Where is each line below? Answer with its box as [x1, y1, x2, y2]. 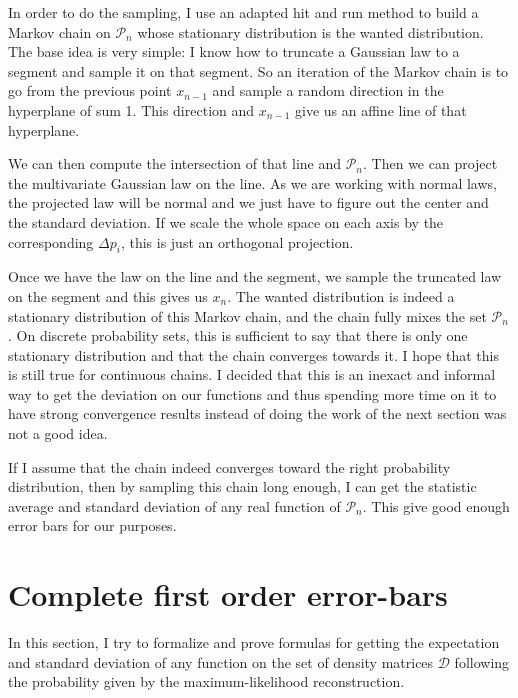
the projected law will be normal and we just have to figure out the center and [8, 192, 489, 213]
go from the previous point [8, 80, 172, 101]
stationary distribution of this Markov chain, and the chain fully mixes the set [8, 305, 487, 326]
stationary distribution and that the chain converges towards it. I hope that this [8, 344, 499, 365]
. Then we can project [363, 153, 498, 174]
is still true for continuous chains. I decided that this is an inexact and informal [8, 364, 496, 385]
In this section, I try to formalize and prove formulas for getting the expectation [8, 632, 500, 653]
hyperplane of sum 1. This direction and [8, 99, 255, 120]
